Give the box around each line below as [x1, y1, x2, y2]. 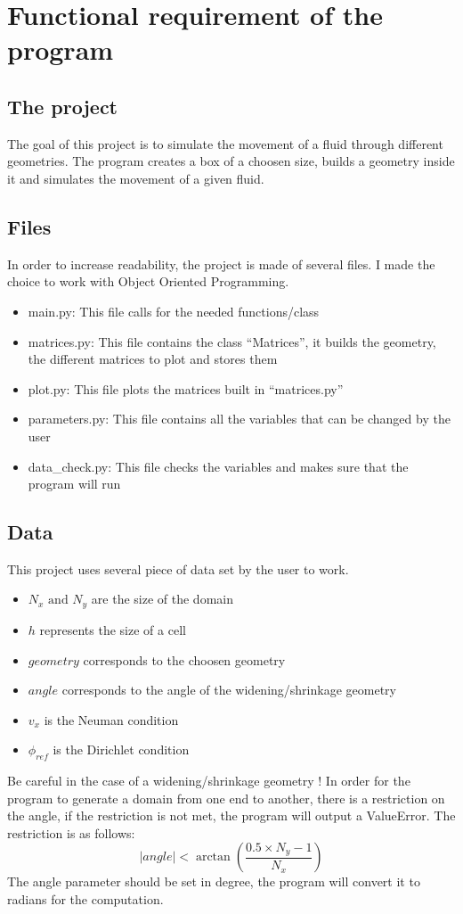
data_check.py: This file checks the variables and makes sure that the [28, 457, 409, 475]
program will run [28, 474, 121, 493]
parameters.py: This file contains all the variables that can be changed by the [28, 409, 451, 428]
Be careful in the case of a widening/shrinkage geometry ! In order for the [7, 771, 410, 790]
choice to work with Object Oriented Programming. [7, 272, 289, 291]
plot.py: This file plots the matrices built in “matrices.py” [28, 379, 344, 398]
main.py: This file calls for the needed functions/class [28, 301, 320, 320]
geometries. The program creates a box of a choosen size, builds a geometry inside [7, 152, 455, 170]
